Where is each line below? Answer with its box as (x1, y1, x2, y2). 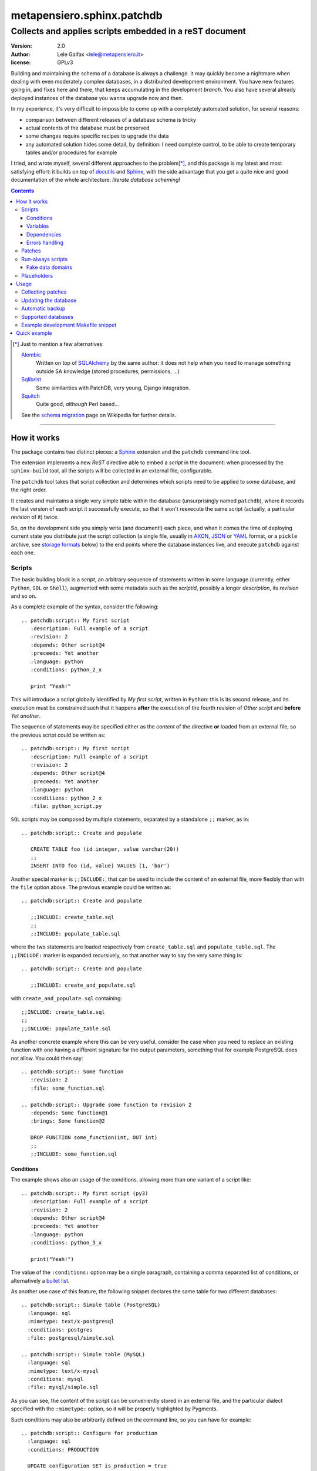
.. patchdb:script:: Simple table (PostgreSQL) (21, 1302, 161, 1309)
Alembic (21, 351, 41, 358)
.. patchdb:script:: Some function (21, 1069, 124, 1075)
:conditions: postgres (27, 1326, 93, 1333)
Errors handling (26, 239, 64, 246)
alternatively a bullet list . (11, 1277, 70, 1284)
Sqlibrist (21, 376, 41, 383)
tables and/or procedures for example (25, 149, 117, 156)
